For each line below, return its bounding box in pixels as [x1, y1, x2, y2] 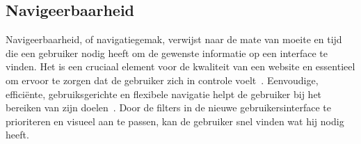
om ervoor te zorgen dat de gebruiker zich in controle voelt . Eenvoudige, [6, 72, 319, 87]
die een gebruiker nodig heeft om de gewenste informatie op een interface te [6, 45, 328, 60]
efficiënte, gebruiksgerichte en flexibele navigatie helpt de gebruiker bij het [6, 86, 322, 101]
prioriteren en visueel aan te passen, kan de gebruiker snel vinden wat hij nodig [6, 113, 344, 128]
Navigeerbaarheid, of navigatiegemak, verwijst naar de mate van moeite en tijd [6, 32, 342, 47]
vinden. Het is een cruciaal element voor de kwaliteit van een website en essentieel [6, 59, 355, 74]
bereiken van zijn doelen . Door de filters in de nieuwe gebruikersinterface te [6, 100, 332, 115]
